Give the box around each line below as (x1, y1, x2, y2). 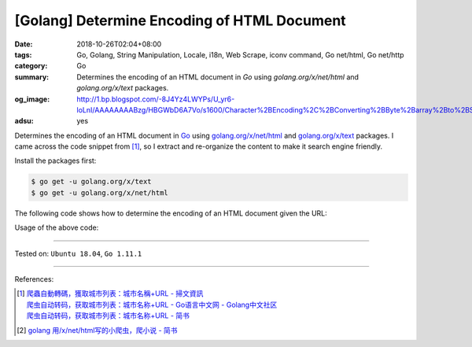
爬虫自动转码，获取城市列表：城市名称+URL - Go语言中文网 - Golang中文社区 (26, 300, 278, 309)
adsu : (14, 116, 35, 126)
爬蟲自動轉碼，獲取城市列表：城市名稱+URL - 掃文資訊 (26, 289, 204, 298)
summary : (14, 72, 50, 82)
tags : (14, 50, 32, 59)
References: (14, 274, 54, 283)
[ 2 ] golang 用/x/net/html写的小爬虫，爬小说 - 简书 (17, 325, 178, 334)
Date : (14, 39, 33, 49)
